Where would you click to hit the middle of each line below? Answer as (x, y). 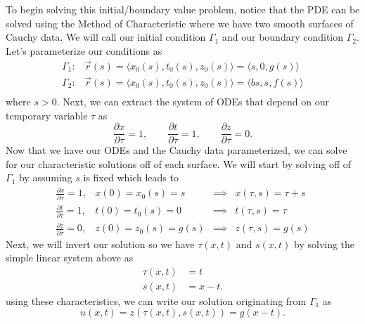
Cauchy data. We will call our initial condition (106, 37)
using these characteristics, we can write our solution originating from (156, 300)
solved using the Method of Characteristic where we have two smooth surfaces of (180, 23)
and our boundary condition (283, 37)
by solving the (325, 244)
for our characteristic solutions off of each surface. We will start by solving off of (179, 163)
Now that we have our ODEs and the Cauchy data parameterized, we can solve (177, 150)
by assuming (45, 177)
